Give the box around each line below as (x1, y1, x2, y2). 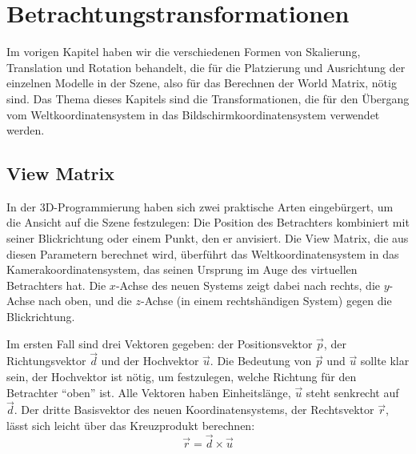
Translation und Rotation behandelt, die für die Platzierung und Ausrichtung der (6, 58, 406, 75)
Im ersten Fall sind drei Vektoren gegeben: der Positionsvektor (6, 335, 313, 352)
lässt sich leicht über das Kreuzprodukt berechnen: (6, 417, 255, 434)
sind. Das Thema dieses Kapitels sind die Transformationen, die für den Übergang (6, 90, 410, 106)
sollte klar (360, 352, 410, 369)
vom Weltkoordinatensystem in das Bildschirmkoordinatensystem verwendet (6, 106, 380, 123)
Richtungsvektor (6, 352, 86, 369)
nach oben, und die (38, 292, 132, 309)
